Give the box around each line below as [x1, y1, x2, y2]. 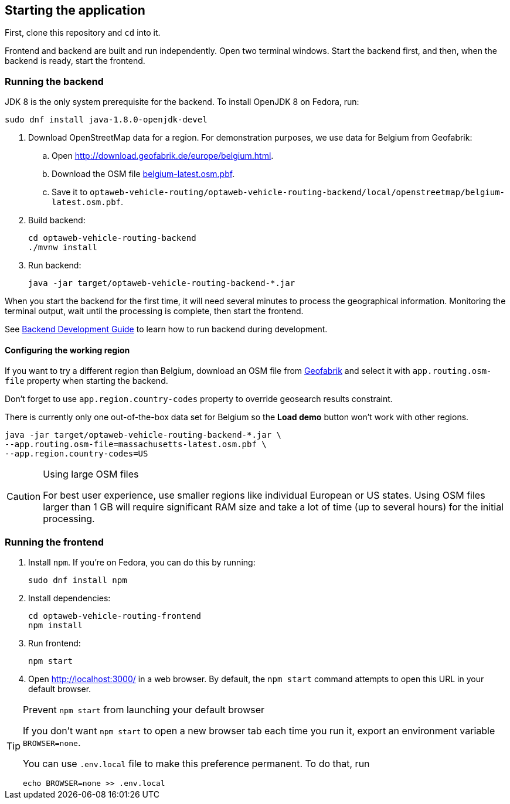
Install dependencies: [28, 593, 111, 604]
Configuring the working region [5, 345, 130, 355]
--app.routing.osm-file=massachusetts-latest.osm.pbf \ [5, 440, 267, 449]
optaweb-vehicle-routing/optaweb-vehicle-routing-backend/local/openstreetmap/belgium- [90, 188, 505, 197]
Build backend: [28, 215, 86, 226]
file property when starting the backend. [5, 376, 168, 386]
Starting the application [5, 3, 145, 18]
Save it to [52, 187, 88, 197]
